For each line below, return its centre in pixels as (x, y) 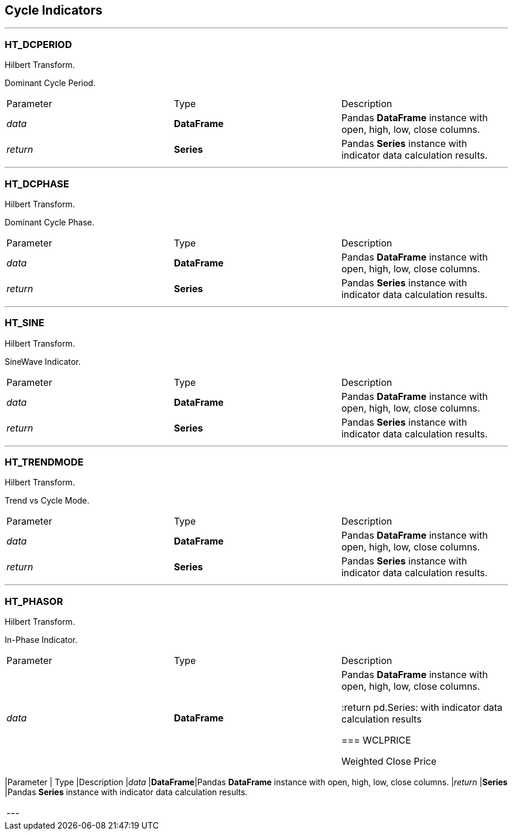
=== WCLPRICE (376, 740)
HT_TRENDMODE (44, 462)
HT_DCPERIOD (38, 44)
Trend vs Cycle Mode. (47, 501)
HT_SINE (25, 323)
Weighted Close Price (389, 762)
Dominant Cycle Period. (50, 83)
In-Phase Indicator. (41, 640)
